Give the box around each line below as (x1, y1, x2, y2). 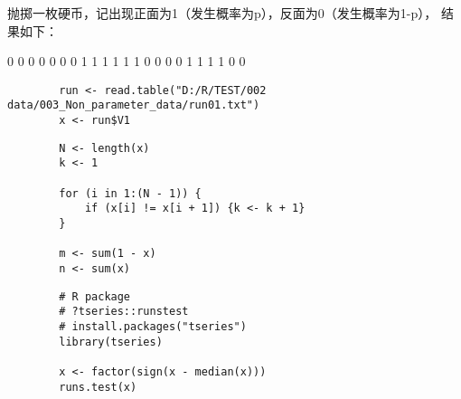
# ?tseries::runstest (59, 305, 189, 318)
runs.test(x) (59, 380, 137, 394)
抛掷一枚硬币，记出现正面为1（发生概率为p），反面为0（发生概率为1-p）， (7, 4, 437, 22)
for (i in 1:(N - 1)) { (59, 186, 202, 200)
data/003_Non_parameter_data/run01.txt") (7, 99, 260, 112)
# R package (59, 290, 131, 303)
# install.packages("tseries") (59, 319, 247, 333)
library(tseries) (59, 335, 163, 348)
